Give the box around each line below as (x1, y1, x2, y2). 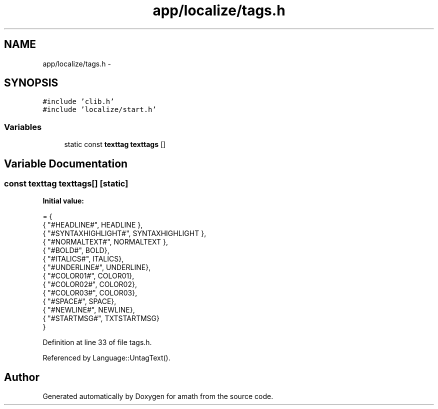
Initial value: (42, 196, 84, 205)
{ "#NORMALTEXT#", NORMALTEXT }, (42, 237, 168, 246)
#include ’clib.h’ (42, 97, 114, 106)
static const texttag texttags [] (64, 140, 166, 149)
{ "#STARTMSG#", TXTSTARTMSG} (42, 314, 160, 323)
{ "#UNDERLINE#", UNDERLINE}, (42, 263, 151, 272)
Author (4, 370, 39, 383)
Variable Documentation (4, 157, 128, 170)
